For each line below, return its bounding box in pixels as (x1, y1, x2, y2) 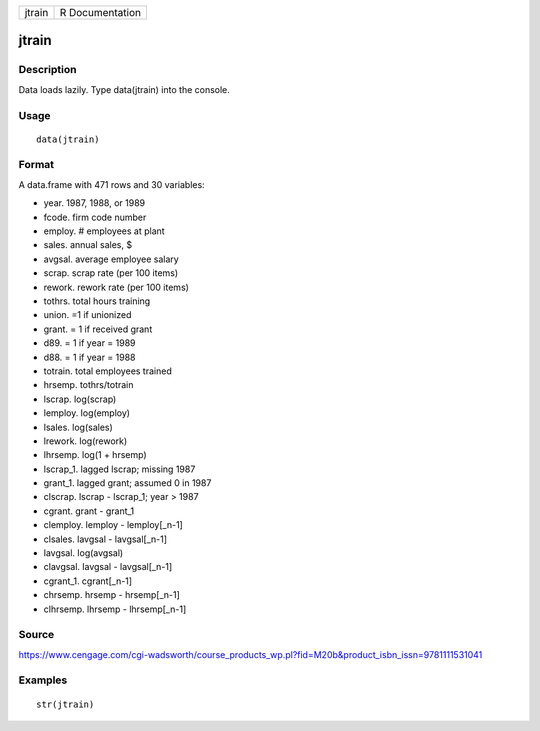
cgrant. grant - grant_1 (43, 505, 135, 517)
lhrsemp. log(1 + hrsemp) (43, 449, 147, 461)
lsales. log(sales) (43, 421, 114, 433)
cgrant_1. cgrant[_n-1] (43, 575, 133, 587)
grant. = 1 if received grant (43, 323, 153, 335)
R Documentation (59, 6, 142, 19)
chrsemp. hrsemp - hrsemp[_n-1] (43, 589, 180, 601)
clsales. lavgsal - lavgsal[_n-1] (43, 533, 168, 545)
